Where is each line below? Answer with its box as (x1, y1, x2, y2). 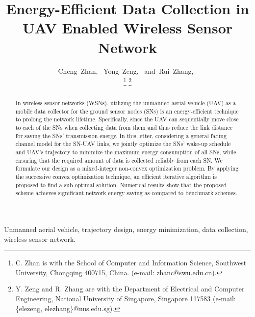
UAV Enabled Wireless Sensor (22, 18, 233, 38)
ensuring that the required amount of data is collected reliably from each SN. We (15, 156, 223, 164)
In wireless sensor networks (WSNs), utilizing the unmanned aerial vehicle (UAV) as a (15, 99, 236, 107)
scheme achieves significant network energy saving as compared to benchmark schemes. (15, 189, 237, 197)
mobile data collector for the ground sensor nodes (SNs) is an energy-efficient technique (15, 107, 239, 115)
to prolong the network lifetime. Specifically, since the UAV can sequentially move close (15, 115, 239, 123)
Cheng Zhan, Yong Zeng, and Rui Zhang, (58, 65, 194, 76)
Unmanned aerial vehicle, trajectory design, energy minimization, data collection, (4, 224, 248, 234)
